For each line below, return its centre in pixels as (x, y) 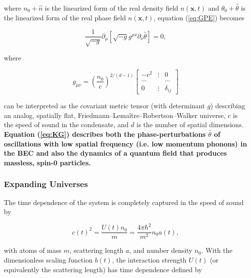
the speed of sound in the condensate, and (66, 124)
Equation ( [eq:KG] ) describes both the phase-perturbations (105, 134)
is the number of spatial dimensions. (190, 124)
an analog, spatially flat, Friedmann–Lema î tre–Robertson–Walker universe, (115, 115)
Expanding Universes (46, 184)
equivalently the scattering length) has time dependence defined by (103, 269)
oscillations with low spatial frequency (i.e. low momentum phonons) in (125, 143)
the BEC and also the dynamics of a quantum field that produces (115, 153)
